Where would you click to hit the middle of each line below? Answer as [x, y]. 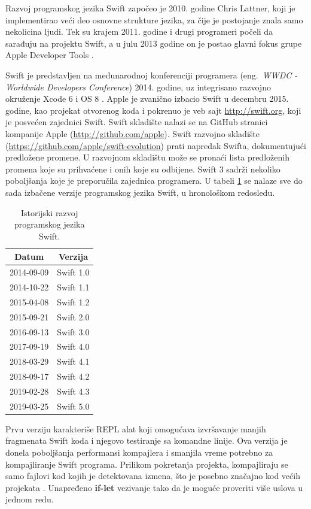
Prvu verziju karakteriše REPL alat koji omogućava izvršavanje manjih [136, 428]
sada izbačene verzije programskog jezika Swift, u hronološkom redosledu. [140, 192]
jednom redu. [30, 499]
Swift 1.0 [73, 272]
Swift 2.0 [73, 316]
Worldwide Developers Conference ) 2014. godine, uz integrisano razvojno [138, 87]
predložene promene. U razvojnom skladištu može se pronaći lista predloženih [147, 157]
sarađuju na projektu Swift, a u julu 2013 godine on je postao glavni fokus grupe [154, 43]
